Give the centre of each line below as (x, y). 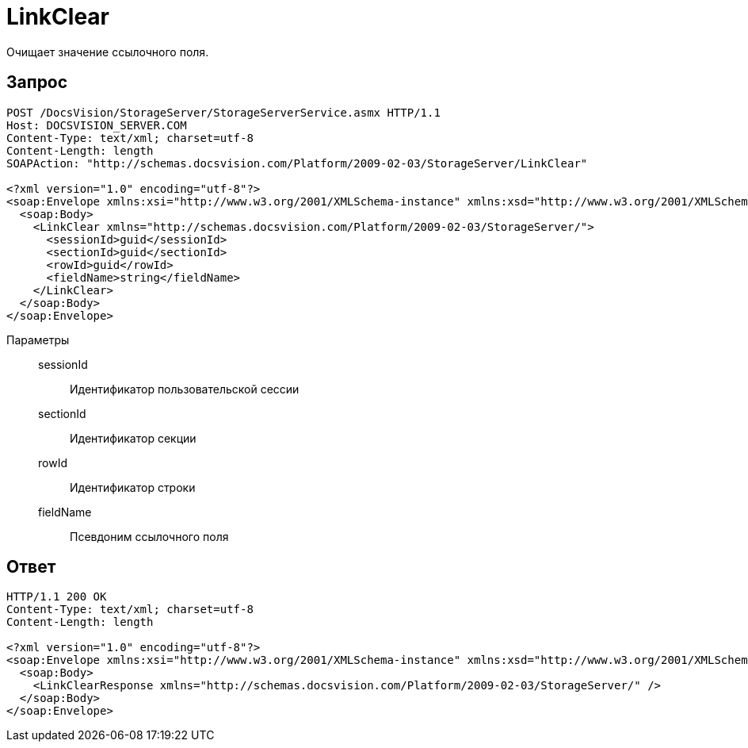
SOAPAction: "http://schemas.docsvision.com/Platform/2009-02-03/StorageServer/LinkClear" (297, 163)
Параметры (38, 339)
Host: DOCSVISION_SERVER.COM (97, 125)
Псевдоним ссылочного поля (149, 536)
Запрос (37, 82)
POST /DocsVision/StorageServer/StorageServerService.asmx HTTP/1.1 (223, 112)
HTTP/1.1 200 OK (57, 597)
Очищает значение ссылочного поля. (108, 52)
